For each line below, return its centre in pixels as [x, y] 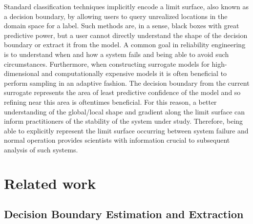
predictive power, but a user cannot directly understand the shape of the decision [126, 35]
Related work [50, 183]
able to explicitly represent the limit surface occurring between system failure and [126, 130]
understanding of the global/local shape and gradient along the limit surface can [125, 111]
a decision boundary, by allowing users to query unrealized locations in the [116, 16]
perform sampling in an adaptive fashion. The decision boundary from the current [127, 83]
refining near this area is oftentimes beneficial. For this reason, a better [110, 102]
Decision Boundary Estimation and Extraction [124, 214]
